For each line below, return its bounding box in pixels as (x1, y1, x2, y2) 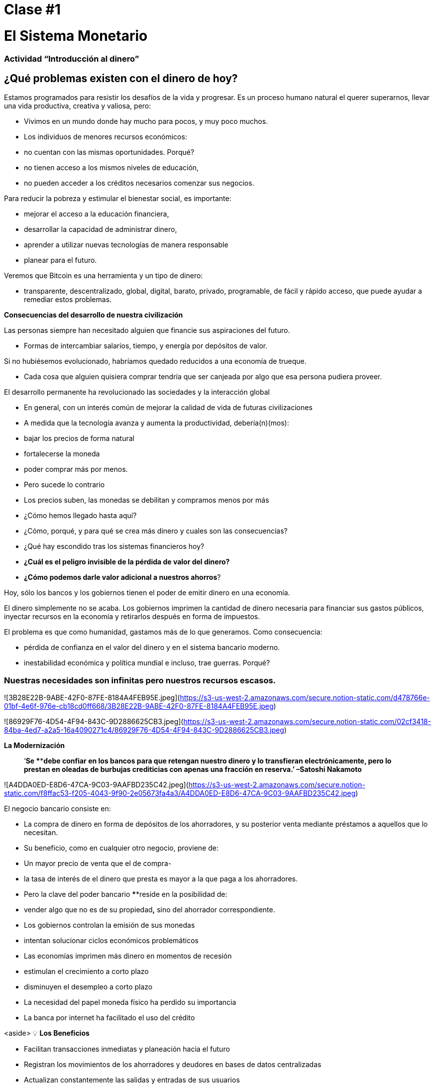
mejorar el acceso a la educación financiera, (24, 210, 169, 218)
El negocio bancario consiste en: (4, 804, 111, 813)
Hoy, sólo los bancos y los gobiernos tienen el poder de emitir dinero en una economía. (4, 588, 290, 597)
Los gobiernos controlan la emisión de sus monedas (24, 921, 195, 930)
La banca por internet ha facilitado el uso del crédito (24, 1013, 195, 1022)
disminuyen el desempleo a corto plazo (24, 982, 153, 991)
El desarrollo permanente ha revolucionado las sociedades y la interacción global (4, 388, 270, 397)
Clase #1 (4, 1, 61, 18)
